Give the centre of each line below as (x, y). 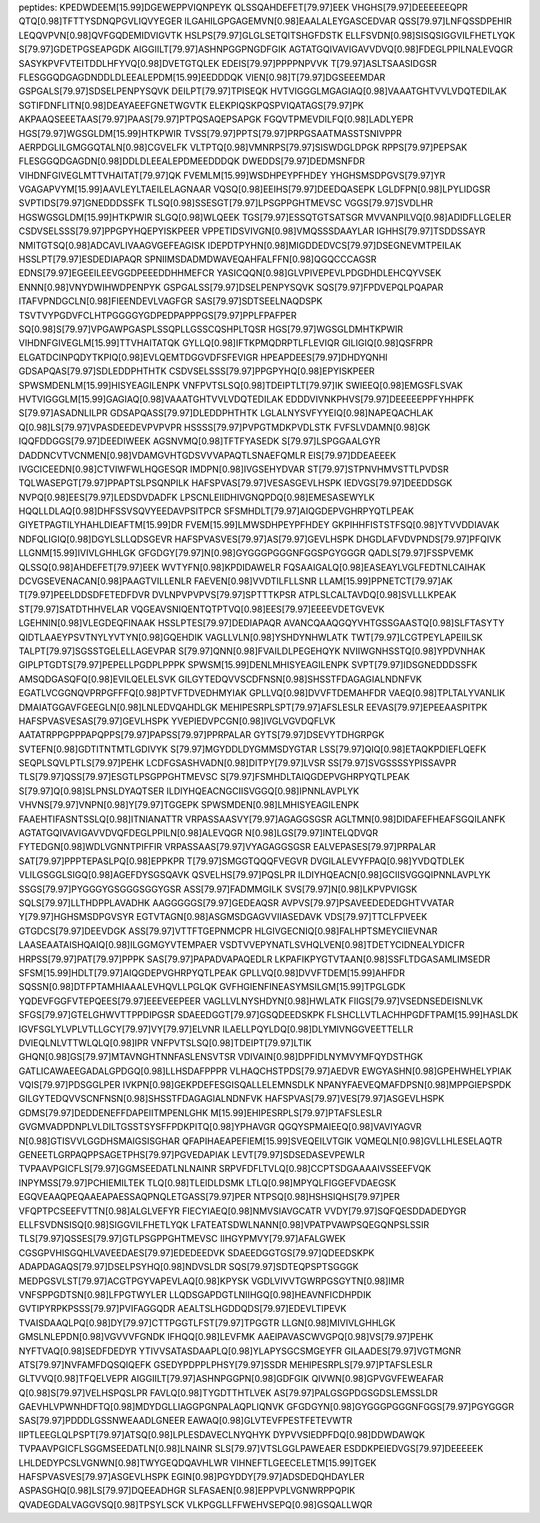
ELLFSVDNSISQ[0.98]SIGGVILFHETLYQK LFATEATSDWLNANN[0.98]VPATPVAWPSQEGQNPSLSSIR (224, 1224)
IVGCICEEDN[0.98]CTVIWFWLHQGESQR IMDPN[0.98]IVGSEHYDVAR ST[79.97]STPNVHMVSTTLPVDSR (233, 469)
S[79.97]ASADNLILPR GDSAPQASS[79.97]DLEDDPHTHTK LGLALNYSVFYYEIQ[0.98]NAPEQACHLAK (226, 413)
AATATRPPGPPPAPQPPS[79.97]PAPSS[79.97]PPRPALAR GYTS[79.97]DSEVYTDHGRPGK (201, 735)
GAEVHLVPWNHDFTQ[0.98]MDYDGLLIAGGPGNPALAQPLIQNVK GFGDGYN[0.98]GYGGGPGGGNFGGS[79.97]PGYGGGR (266, 1407)
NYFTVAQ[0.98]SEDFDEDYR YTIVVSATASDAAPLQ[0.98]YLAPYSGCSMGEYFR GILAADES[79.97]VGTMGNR (240, 1351)
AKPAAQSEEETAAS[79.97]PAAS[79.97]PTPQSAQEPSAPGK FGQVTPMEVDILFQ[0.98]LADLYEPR (216, 119)
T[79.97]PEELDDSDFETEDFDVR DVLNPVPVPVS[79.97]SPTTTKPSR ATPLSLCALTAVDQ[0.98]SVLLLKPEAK (237, 595)
